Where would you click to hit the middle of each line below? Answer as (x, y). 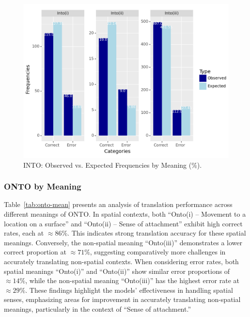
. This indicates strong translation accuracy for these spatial (157, 233)
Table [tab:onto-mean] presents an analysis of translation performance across (118, 204)
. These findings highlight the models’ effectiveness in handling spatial (129, 290)
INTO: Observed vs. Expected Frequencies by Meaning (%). (113, 165)
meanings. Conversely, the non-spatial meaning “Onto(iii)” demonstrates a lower (123, 242)
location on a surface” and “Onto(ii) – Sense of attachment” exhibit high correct (123, 223)
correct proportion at (35, 252)
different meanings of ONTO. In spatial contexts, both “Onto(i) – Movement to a (125, 214)
